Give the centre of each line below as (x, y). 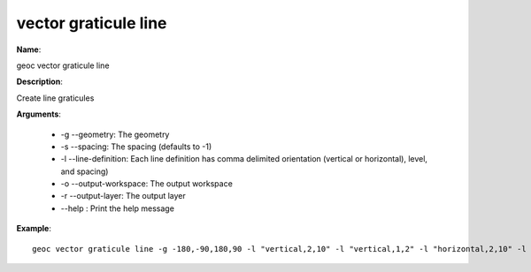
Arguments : (39, 114)
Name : (29, 49)
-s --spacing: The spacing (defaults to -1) (136, 147)
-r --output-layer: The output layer (123, 196)
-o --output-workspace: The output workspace (147, 184)
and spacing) (85, 171)
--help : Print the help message (117, 208)
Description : (40, 82)
